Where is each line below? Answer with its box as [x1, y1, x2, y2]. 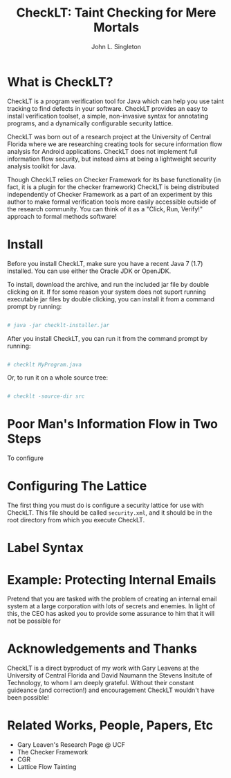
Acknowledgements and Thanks [7, 641, 198, 657]
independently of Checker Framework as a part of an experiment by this [7, 190, 213, 198]
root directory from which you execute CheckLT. [7, 516, 145, 524]
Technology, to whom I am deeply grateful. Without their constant [7, 679, 194, 687]
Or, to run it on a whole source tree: [7, 373, 109, 382]
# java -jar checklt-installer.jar [7, 321, 110, 328]
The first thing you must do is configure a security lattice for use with [7, 501, 204, 510]
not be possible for [7, 617, 61, 625]
